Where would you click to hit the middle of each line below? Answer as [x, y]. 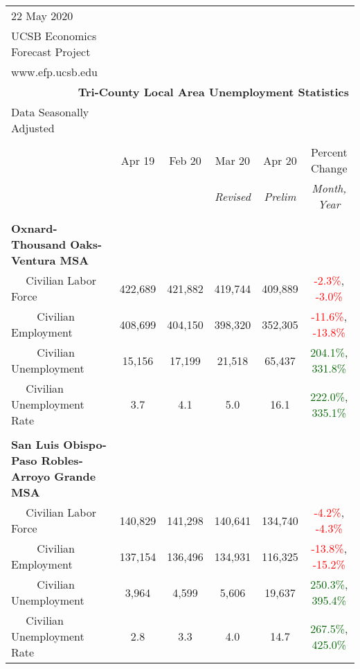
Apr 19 [138, 160]
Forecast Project [51, 52]
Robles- [62, 460]
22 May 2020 [42, 16]
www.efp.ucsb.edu [54, 72]
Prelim [280, 196]
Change [329, 168]
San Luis [35, 444]
